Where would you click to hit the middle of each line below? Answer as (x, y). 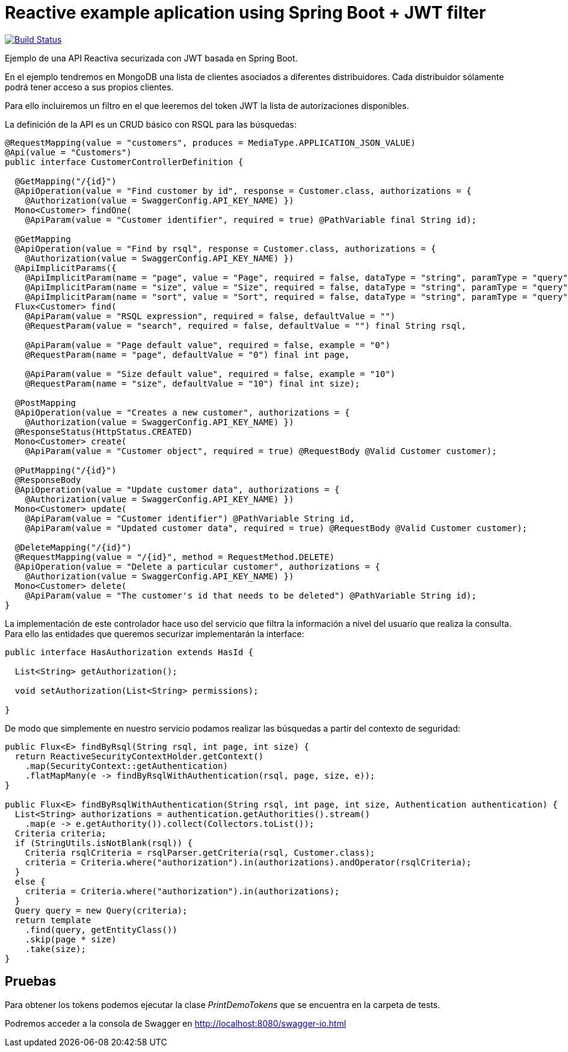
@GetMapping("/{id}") (66, 181)
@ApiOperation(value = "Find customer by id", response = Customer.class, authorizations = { (243, 191)
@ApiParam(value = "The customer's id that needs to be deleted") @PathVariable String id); (251, 595)
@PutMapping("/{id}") (66, 470)
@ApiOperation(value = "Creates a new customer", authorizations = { (182, 412)
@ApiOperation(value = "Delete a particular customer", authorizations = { (197, 566)
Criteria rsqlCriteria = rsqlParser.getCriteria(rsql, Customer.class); (200, 852)
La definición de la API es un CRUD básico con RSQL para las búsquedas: (151, 124)
